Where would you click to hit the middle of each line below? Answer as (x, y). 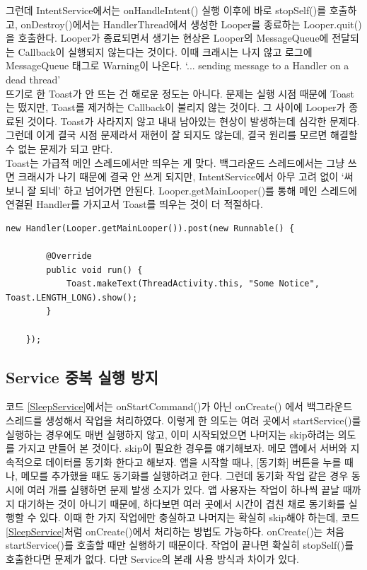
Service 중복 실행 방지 (82, 377)
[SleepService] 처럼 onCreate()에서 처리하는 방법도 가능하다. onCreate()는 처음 (175, 531)
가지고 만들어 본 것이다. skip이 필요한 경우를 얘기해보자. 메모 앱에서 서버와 (182, 448)
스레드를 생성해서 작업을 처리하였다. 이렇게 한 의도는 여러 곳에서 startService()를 (183, 420)
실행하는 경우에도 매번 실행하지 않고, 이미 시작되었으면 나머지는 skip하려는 (170, 434)
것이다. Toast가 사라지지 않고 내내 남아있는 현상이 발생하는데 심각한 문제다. (193, 121)
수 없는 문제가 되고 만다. (59, 148)
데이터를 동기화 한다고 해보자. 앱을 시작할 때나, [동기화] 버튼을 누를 (193, 461)
